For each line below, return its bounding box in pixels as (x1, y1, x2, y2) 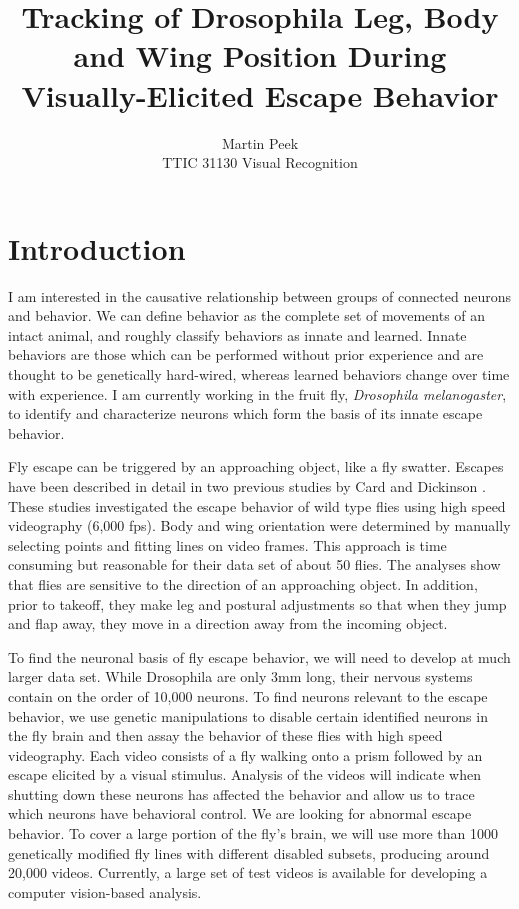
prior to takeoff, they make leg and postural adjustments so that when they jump (8, 593, 507, 614)
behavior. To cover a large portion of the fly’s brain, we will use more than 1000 (8, 823, 498, 844)
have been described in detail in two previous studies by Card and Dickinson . (8, 475, 486, 496)
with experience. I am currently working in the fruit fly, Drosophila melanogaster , (8, 383, 507, 404)
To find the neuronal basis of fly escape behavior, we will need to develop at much (8, 646, 511, 667)
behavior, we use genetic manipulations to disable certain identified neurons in (8, 705, 488, 726)
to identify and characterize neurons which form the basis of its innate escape (8, 403, 483, 424)
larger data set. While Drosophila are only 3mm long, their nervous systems (8, 666, 473, 687)
